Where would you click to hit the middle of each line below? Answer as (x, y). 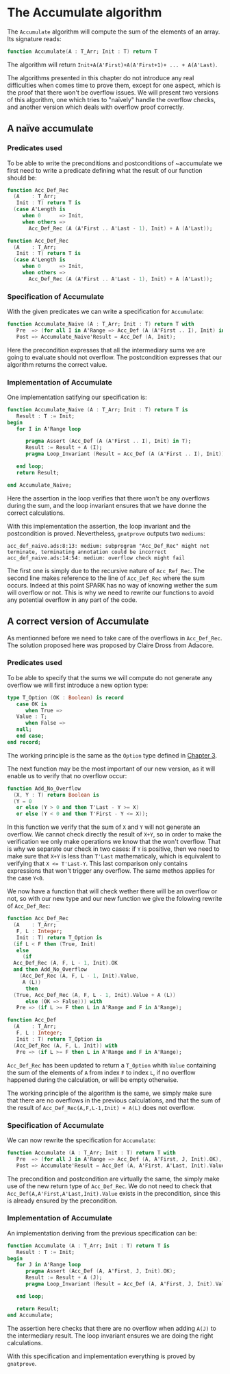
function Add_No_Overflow (44, 788)
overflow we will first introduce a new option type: (78, 685)
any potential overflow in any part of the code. (72, 600)
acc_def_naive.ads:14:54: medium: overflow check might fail (96, 558)
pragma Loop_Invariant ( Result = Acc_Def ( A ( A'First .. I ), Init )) (125, 454)
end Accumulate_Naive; (39, 485)
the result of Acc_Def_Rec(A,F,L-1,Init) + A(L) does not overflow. (101, 1107)
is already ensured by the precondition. (62, 1201)
